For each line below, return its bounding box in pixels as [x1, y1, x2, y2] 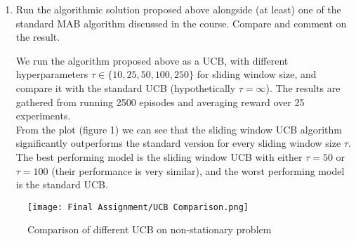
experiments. [15, 108, 71, 123]
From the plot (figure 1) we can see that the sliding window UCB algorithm [15, 122, 342, 136]
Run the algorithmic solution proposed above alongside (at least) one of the [15, 2, 341, 16]
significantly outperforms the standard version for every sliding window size [15, 136, 341, 150]
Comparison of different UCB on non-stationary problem [27, 222, 272, 237]
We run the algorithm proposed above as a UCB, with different [15, 53, 289, 67]
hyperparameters [15, 67, 88, 82]
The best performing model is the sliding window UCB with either [15, 149, 303, 164]
